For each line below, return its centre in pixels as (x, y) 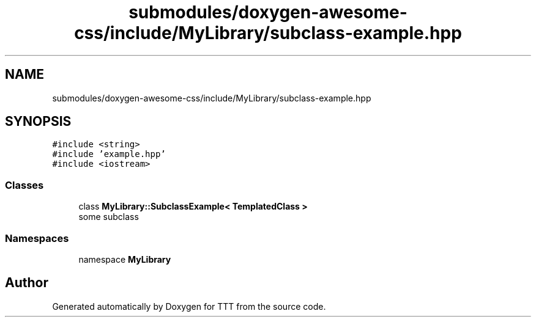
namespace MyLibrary (125, 259)
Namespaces (37, 238)
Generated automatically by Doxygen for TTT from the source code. (189, 306)
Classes (24, 185)
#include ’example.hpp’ (109, 154)
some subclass (109, 217)
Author (27, 283)
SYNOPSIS (38, 122)
